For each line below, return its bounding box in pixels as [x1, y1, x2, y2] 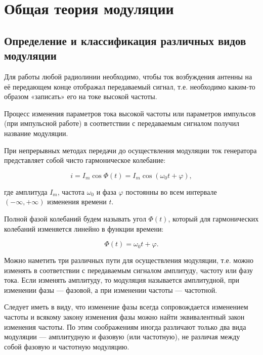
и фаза [96, 186, 116, 197]
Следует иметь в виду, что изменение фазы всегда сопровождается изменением [4, 301, 248, 312]
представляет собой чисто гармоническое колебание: [4, 155, 166, 165]
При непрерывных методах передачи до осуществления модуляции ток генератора [4, 145, 257, 155]
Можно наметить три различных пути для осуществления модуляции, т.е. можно [4, 255, 254, 265]
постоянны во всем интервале [125, 186, 217, 197]
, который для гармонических [168, 213, 259, 224]
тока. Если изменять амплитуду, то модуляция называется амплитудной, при [4, 275, 239, 285]
